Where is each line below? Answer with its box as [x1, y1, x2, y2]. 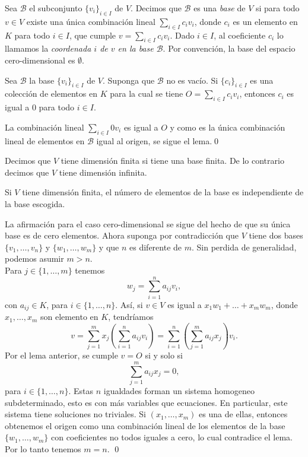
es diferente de [129, 240, 182, 253]
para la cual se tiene [110, 87, 183, 100]
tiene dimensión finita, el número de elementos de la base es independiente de [22, 186, 304, 198]
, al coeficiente [214, 28, 266, 41]
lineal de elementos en [5, 134, 85, 147]
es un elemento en [233, 15, 298, 27]
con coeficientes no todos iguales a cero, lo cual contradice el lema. [50, 431, 293, 443]
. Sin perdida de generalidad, [192, 240, 297, 253]
